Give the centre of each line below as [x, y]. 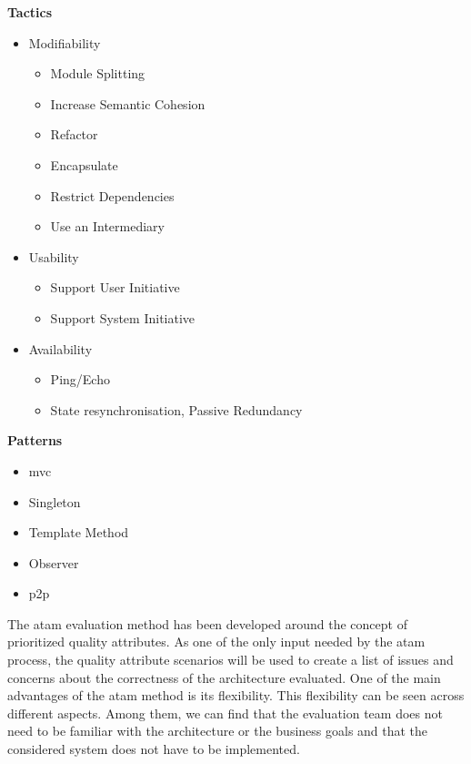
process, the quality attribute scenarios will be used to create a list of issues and [230, 660]
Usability [54, 256]
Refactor [74, 134]
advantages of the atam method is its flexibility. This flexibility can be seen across [236, 695]
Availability [60, 348]
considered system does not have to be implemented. [154, 749]
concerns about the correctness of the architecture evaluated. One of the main [224, 677]
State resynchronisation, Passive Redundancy [176, 409]
